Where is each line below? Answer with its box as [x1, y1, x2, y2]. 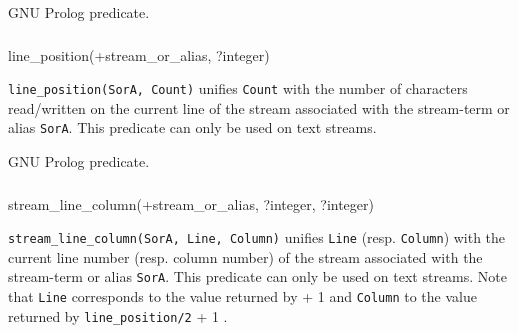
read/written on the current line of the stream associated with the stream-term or [8, 97, 510, 118]
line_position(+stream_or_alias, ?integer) [8, 44, 270, 65]
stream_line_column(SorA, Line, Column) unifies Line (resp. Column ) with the [8, 227, 506, 248]
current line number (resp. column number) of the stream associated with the [8, 246, 483, 267]
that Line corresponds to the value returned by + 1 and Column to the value [8, 286, 477, 307]
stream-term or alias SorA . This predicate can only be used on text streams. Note [8, 266, 508, 287]
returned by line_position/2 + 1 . [8, 305, 228, 326]
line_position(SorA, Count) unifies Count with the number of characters [8, 78, 468, 99]
